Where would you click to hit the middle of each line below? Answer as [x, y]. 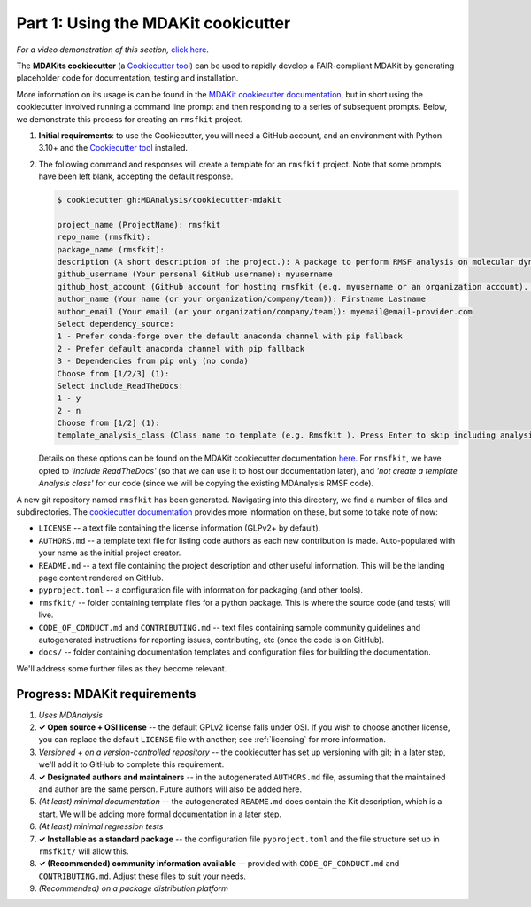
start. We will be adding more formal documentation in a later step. [160, 814]
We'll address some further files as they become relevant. [122, 668]
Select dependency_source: [115, 324]
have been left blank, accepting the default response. [136, 176]
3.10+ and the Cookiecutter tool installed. [113, 148]
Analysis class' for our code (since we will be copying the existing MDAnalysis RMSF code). [206, 484]
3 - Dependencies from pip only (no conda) [153, 361]
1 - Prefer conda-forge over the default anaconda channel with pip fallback [230, 336]
